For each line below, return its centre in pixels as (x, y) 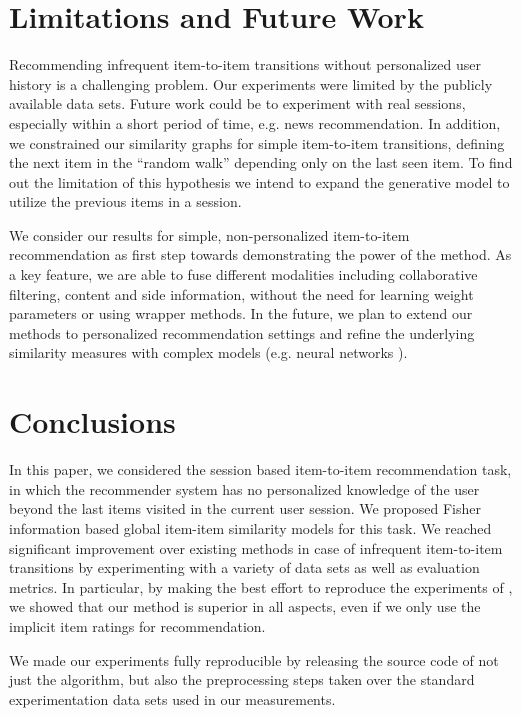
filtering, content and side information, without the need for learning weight (241, 293)
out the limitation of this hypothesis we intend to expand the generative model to (259, 181)
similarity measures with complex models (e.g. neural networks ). (208, 352)
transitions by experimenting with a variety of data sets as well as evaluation (244, 567)
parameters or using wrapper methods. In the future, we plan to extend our (241, 313)
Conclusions (92, 421)
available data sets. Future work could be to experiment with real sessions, (237, 103)
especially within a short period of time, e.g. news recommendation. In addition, (255, 122)
